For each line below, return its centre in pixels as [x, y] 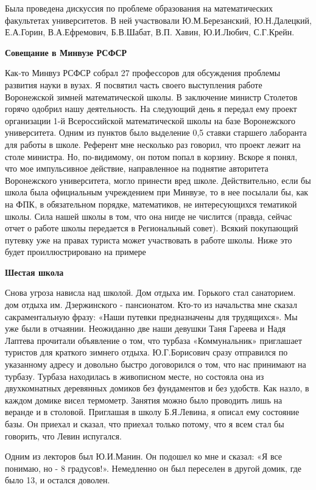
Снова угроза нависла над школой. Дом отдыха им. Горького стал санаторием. [150, 292]
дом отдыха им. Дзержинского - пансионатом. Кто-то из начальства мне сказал [151, 305]
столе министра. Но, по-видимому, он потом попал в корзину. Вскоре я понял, [151, 156]
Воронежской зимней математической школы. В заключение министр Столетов [151, 96]
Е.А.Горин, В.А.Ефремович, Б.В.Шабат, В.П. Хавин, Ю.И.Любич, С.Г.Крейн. [150, 32]
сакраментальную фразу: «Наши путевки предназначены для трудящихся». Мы [151, 316]
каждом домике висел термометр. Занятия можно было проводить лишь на [144, 400]
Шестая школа [34, 272]
